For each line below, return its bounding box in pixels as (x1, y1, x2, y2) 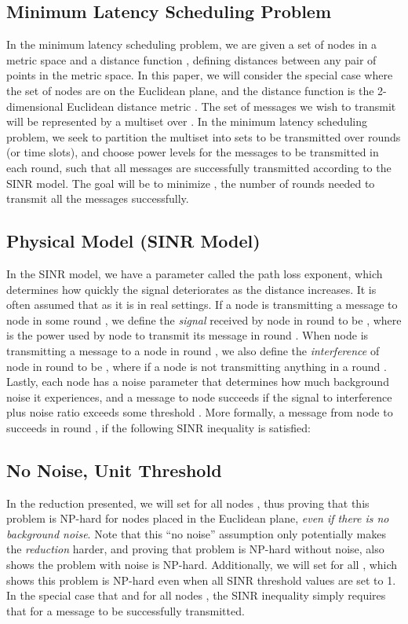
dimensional (6, 97, 64, 114)
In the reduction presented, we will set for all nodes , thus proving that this (6, 494, 370, 511)
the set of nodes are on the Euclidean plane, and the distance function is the (6, 82, 374, 98)
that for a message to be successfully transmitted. (6, 602, 245, 618)
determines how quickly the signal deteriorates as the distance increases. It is (6, 281, 377, 297)
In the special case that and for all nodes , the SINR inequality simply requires (6, 587, 386, 604)
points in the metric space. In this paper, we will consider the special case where (6, 67, 393, 83)
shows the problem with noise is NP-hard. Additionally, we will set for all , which (6, 556, 398, 573)
